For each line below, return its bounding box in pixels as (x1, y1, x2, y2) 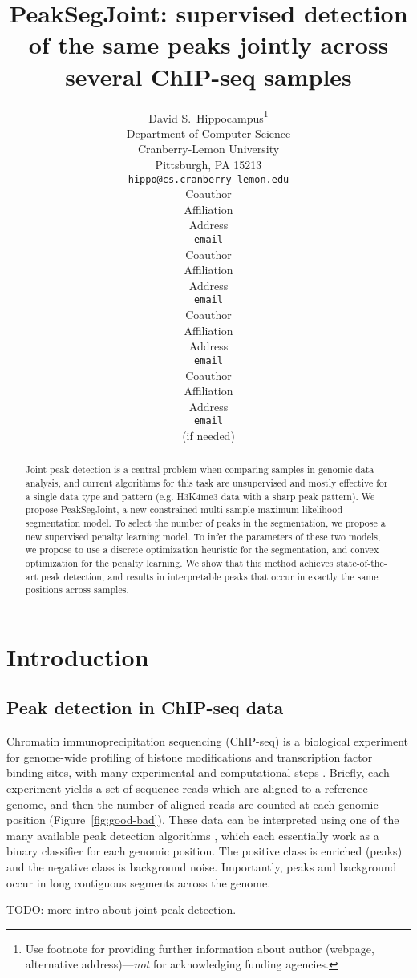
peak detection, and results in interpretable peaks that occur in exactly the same (40, 569, 379, 583)
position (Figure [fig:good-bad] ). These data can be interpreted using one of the (6, 811, 399, 828)
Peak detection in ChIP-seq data (6, 695, 284, 720)
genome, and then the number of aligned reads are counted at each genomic (6, 795, 379, 812)
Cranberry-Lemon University (137, 140, 280, 157)
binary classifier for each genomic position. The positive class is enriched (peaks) (6, 843, 403, 859)
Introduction (6, 640, 149, 673)
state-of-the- (336, 556, 387, 569)
